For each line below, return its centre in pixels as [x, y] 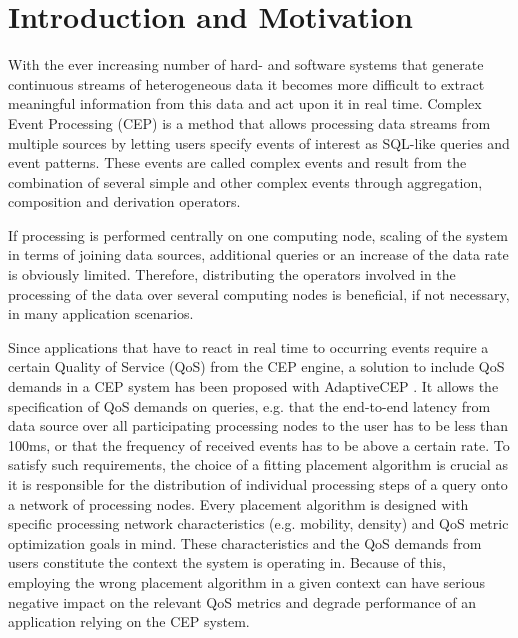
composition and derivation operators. [124, 201]
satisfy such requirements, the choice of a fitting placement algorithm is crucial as [258, 464]
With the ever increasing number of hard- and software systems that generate [246, 64]
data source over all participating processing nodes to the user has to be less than [258, 425]
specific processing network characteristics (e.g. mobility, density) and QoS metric [258, 523]
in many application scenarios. [101, 313]
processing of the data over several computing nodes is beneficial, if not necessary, [259, 293]
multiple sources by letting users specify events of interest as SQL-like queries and [259, 142]
